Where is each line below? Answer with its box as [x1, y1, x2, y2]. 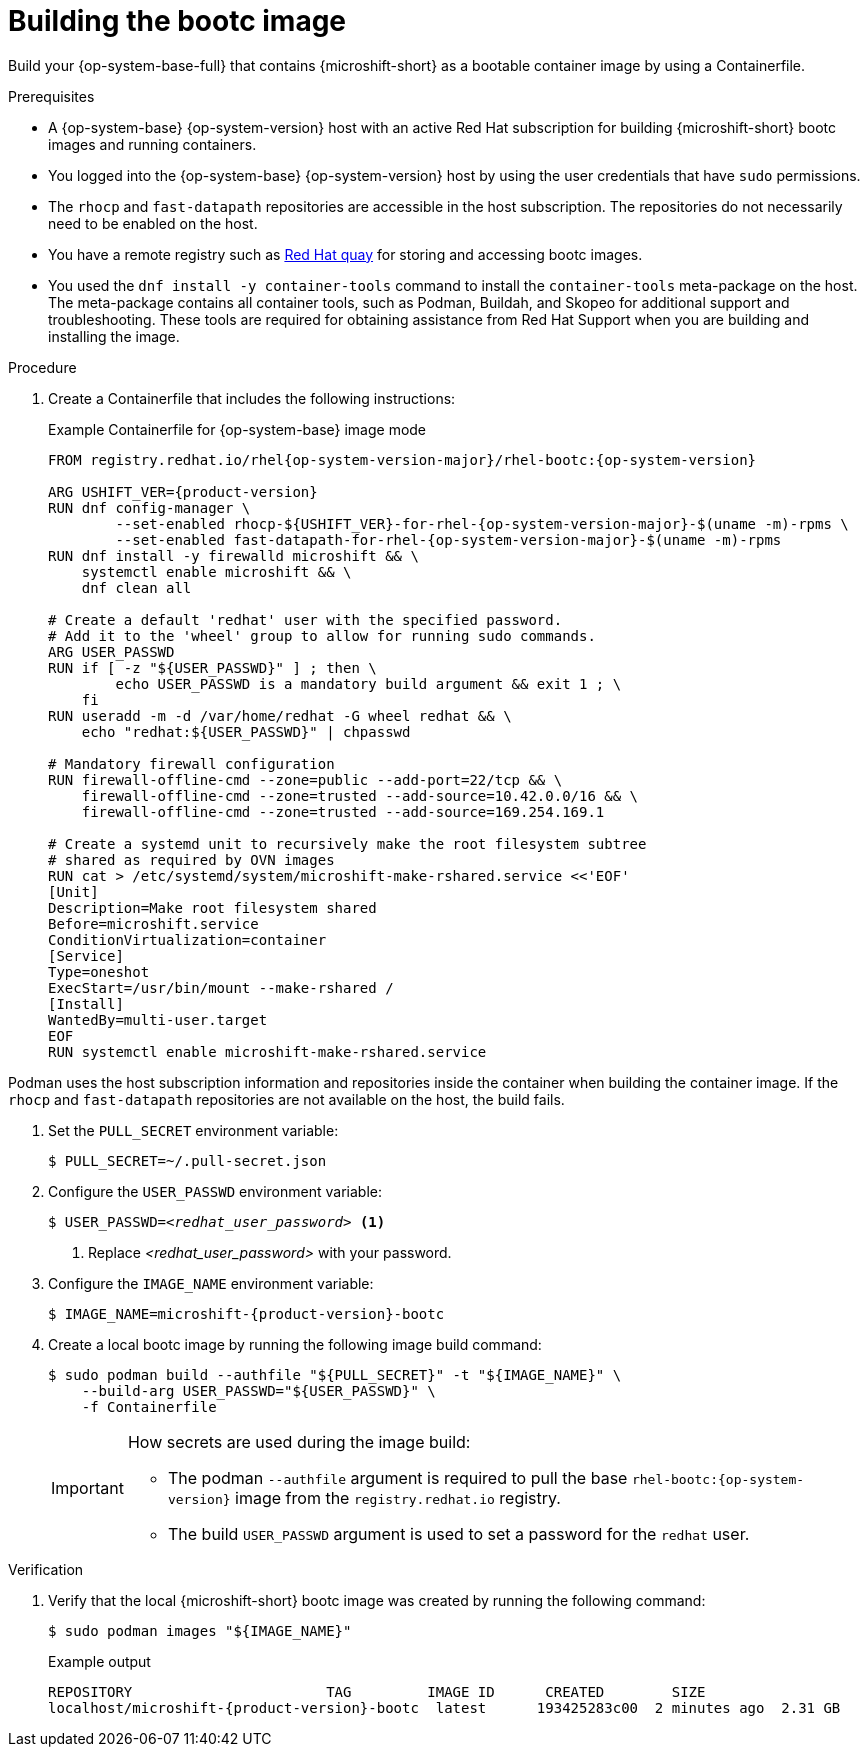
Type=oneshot [48, 963, 150, 980]
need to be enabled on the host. [48, 214, 258, 232]
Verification [8, 1560, 84, 1578]
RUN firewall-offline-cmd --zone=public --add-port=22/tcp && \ [48, 771, 563, 788]
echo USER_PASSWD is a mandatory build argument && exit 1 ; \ [115, 675, 622, 692]
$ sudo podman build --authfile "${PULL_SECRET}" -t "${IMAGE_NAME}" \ [48, 1366, 622, 1383]
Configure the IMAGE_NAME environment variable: [48, 1274, 374, 1292]
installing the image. [48, 327, 180, 345]
